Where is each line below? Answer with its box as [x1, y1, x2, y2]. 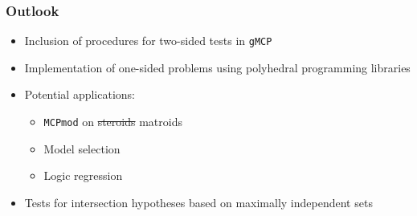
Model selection [43, 140, 121, 157]
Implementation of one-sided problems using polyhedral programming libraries [24, 59, 411, 75]
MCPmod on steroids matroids [43, 113, 182, 130]
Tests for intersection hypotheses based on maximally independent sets [24, 194, 373, 210]
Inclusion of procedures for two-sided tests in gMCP [24, 32, 272, 49]
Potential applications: [24, 86, 135, 103]
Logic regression [43, 167, 123, 184]
